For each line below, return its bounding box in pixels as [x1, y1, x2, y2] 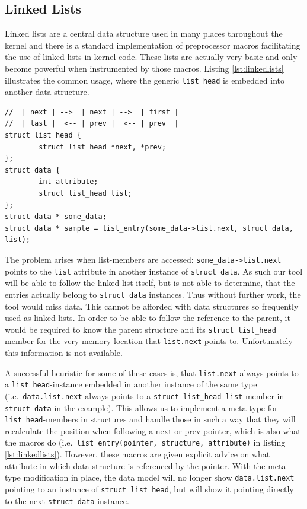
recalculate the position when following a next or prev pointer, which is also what [5, 424, 301, 437]
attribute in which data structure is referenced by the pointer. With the [5, 459, 266, 472]
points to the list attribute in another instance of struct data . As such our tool [5, 265, 303, 277]
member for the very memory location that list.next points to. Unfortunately [5, 335, 293, 347]
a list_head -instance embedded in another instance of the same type [5, 378, 257, 390]
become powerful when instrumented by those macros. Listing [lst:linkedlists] [5, 62, 284, 74]
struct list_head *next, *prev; [39, 142, 167, 151]
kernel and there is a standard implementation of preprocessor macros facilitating [5, 39, 300, 51]
